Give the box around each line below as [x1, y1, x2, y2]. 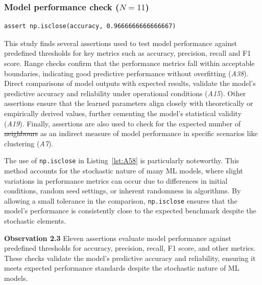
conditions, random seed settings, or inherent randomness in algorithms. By [4, 185, 241, 196]
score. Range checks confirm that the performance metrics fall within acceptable [4, 58, 255, 68]
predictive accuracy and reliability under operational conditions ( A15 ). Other [4, 87, 246, 98]
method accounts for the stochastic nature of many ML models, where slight [4, 165, 243, 176]
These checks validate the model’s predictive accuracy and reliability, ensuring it [4, 252, 256, 263]
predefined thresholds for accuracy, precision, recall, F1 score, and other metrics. [4, 243, 256, 253]
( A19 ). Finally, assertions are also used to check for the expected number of [4, 118, 241, 128]
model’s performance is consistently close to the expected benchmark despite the [4, 205, 256, 216]
